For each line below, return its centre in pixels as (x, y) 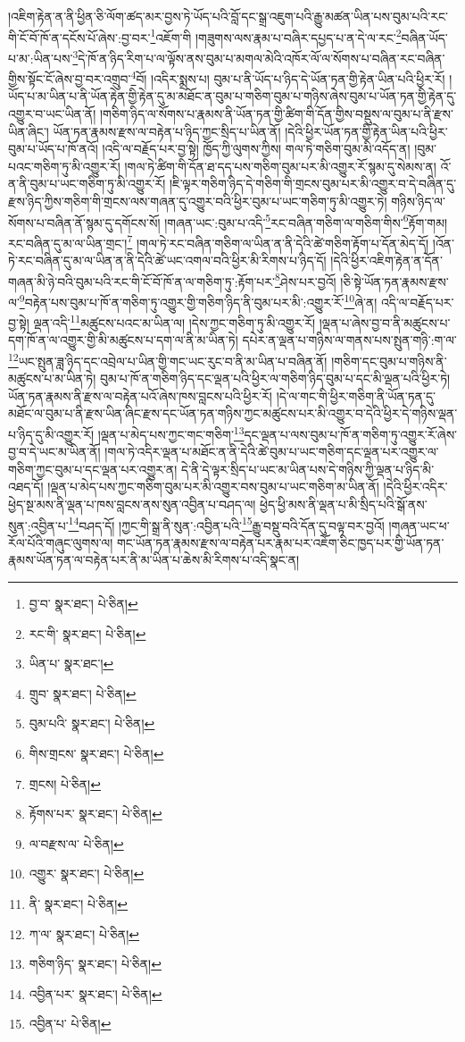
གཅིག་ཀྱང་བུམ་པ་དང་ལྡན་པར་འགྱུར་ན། (93, 469)
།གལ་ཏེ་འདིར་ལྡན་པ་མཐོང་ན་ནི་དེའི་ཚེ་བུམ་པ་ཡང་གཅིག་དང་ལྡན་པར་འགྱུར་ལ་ (272, 452)
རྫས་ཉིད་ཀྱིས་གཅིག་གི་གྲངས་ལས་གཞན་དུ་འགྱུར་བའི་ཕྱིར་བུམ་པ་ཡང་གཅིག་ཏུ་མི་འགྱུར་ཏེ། (198, 201)
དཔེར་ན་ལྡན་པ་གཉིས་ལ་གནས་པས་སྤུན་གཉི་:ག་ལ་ (349, 340)
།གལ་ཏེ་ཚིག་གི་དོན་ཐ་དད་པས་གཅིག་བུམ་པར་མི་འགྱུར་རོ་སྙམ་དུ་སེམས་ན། (280, 166)
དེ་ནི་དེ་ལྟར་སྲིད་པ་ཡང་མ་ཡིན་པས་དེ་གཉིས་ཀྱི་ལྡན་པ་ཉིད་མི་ (308, 469)
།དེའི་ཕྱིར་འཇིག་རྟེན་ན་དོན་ (386, 260)
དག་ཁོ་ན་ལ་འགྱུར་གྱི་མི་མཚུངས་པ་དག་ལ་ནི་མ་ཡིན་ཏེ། (123, 340)
